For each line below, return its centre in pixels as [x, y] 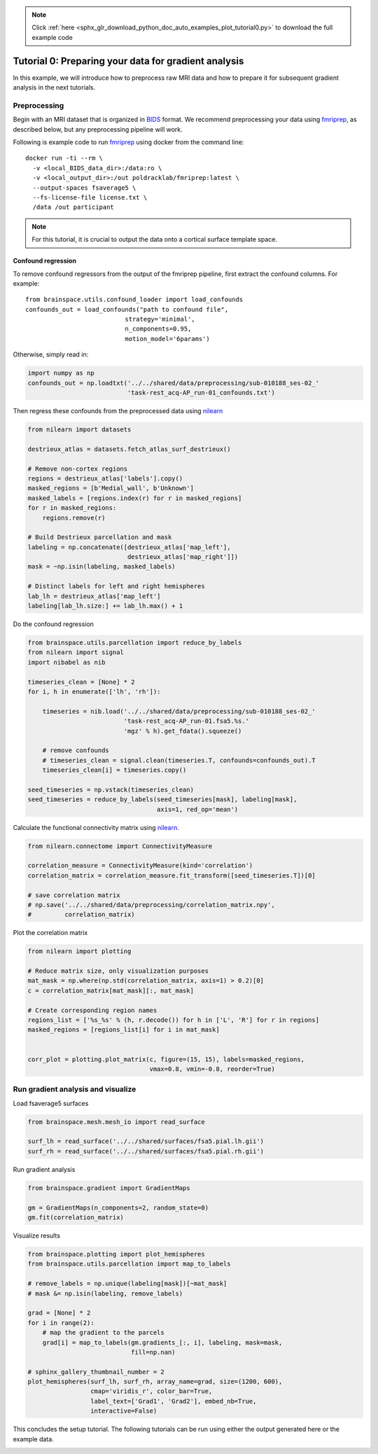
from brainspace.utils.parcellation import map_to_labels [129, 1264]
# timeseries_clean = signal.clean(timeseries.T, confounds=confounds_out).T [179, 760]
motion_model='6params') [167, 339]
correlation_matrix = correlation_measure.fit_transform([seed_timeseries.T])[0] [172, 875]
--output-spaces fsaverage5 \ [84, 188]
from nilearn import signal [76, 652]
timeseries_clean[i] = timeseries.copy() [114, 770]
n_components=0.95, [158, 329]
